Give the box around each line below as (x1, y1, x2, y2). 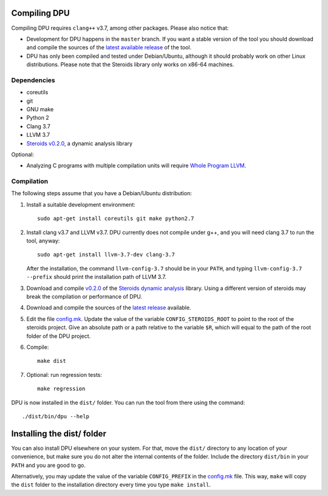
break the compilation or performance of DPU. (26, 293, 143, 300)
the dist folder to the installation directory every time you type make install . (11, 481, 211, 489)
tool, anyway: (26, 237, 60, 244)
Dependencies (11, 76, 56, 84)
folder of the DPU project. (26, 332, 91, 340)
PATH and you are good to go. (11, 461, 86, 469)
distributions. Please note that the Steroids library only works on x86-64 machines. (26, 61, 234, 68)
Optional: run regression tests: (26, 371, 103, 378)
